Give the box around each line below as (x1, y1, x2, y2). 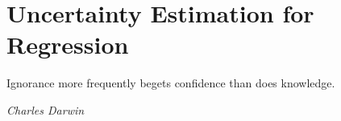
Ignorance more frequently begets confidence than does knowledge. (6, 75, 335, 91)
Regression (6, 28, 129, 61)
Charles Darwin (6, 101, 85, 118)
